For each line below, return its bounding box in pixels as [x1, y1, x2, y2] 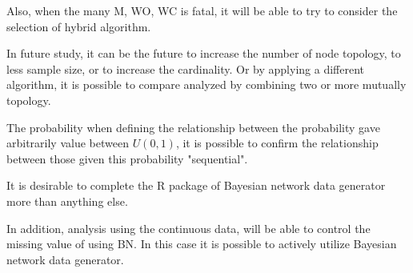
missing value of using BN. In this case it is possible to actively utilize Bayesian [6, 235, 397, 252]
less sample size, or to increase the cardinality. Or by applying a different [6, 60, 365, 77]
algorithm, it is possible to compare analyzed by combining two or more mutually [6, 76, 407, 93]
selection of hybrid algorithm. [6, 18, 151, 34]
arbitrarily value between [6, 134, 129, 151]
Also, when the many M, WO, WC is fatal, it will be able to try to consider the [6, 2, 398, 18]
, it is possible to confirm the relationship [175, 134, 379, 151]
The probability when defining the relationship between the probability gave [6, 118, 380, 135]
